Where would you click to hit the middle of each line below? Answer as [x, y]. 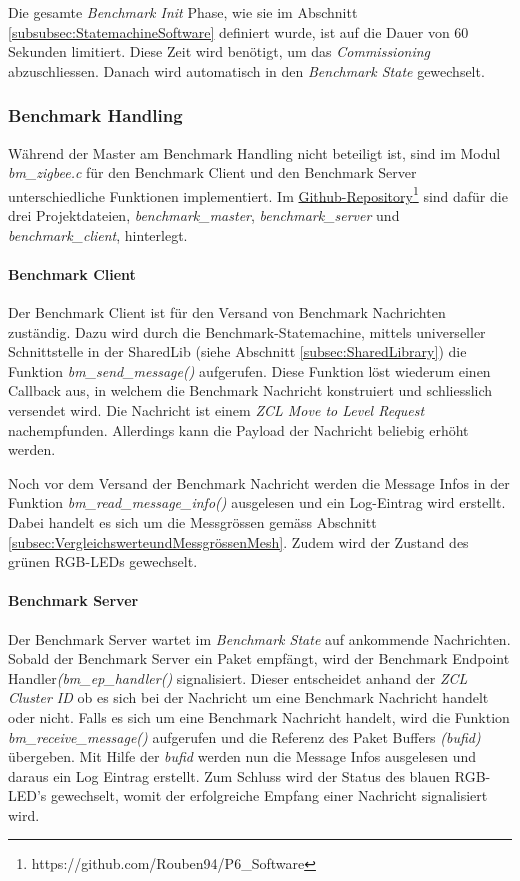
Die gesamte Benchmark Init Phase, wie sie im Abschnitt [183, 12]
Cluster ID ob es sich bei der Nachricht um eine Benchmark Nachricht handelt [248, 697]
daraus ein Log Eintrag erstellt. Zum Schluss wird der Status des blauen [229, 775]
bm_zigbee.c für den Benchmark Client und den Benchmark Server [212, 172]
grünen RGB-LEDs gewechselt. [103, 561]
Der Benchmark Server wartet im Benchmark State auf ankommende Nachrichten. [259, 638]
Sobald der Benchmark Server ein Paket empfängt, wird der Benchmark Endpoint [259, 658]
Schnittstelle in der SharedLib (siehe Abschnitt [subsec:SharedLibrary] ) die [237, 351]
